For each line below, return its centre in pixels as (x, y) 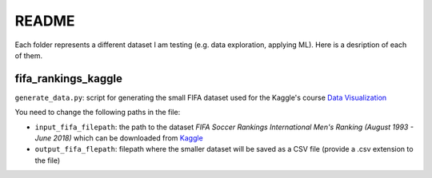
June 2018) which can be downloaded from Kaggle (119, 138)
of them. (29, 55)
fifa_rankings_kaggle (69, 79)
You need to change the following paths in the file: (98, 113)
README (45, 21)
